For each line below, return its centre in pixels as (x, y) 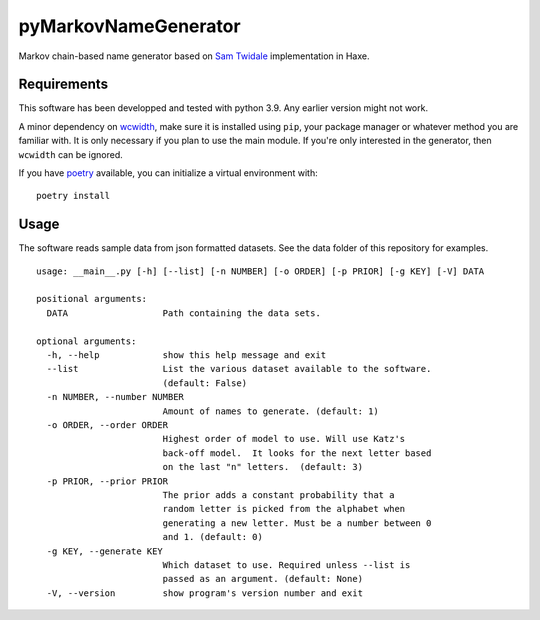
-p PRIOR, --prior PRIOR (107, 481)
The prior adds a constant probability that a (278, 494)
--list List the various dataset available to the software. (239, 369)
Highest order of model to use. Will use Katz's (284, 439)
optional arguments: (86, 341)
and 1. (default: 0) (213, 537)
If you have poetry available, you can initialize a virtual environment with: (168, 173)
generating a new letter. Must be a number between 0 (297, 523)
